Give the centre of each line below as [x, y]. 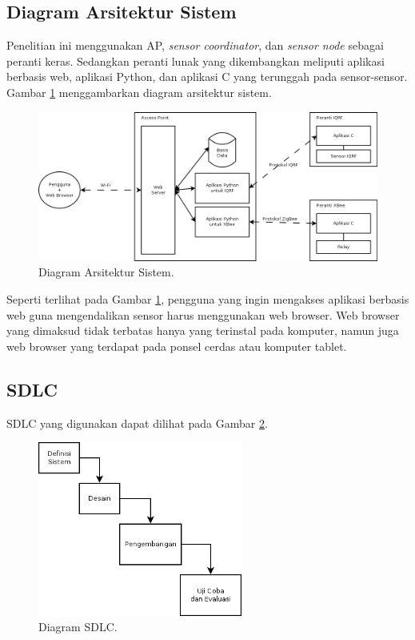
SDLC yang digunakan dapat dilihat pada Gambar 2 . [137, 423]
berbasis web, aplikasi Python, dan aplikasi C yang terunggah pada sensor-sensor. [207, 76]
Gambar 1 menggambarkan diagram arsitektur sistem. [139, 92]
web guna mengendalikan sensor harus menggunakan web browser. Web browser [203, 314]
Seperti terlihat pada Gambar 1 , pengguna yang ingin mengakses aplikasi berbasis [208, 299]
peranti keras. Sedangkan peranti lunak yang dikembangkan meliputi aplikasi [196, 60]
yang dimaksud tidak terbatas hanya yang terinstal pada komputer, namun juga [203, 330]
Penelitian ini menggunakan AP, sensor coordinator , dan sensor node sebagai [195, 45]
